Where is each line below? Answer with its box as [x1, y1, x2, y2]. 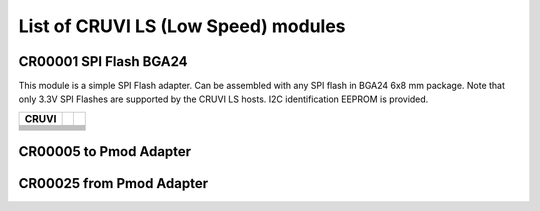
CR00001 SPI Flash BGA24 [18, 53, 189, 70]
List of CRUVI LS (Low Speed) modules [18, 15, 346, 37]
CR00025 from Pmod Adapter [18, 175, 209, 192]
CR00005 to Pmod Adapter [18, 143, 192, 160]
